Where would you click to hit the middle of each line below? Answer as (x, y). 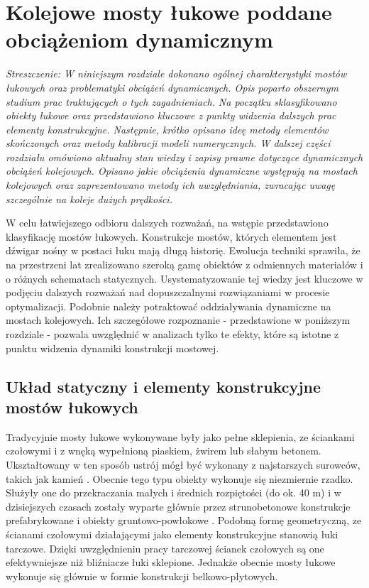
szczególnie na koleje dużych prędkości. (89, 198)
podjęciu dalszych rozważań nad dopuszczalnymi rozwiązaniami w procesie (168, 292)
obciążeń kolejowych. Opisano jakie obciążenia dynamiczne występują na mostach (182, 171)
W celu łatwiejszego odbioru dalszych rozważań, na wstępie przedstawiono (167, 223)
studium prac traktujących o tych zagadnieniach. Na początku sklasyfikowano (171, 101)
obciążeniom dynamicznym (139, 39)
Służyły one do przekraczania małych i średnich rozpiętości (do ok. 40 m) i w (174, 492)
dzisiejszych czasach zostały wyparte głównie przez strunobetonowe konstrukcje (178, 506)
